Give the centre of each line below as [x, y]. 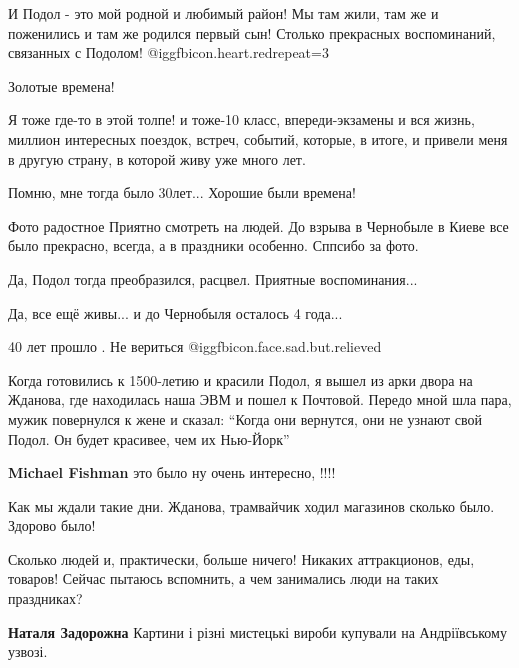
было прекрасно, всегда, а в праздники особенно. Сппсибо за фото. [213, 245]
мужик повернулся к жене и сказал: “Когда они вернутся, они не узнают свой [245, 418]
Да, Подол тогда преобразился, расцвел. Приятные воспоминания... [213, 278]
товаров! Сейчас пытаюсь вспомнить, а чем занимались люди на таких [223, 578]
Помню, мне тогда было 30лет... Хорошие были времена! [182, 192]
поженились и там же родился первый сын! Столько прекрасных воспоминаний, [252, 32]
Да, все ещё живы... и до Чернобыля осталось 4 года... [175, 312]
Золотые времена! [61, 85]
